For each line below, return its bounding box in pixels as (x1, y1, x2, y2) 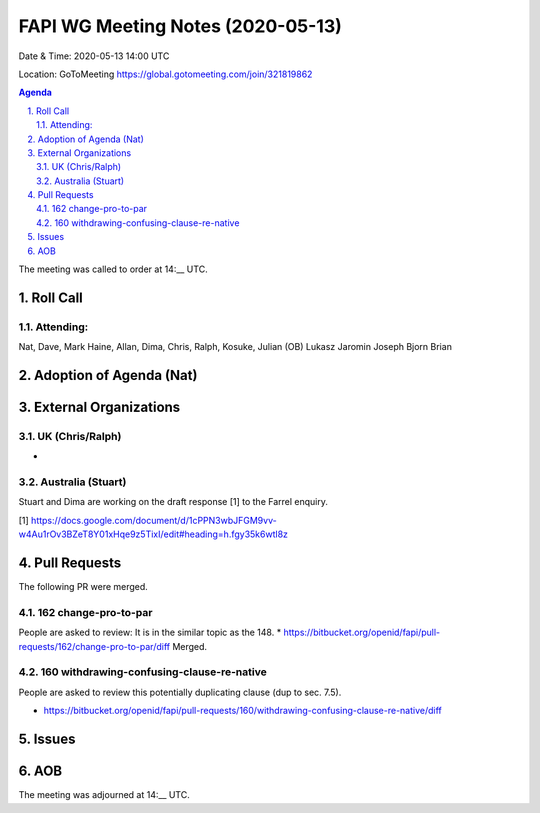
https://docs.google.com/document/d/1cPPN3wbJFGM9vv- (30, 514, 277, 526)
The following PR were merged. (18, 581, 149, 593)
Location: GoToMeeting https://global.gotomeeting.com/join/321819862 (18, 68, 313, 80)
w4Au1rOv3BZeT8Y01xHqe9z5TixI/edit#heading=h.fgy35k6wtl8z (18, 528, 289, 540)
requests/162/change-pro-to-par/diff (18, 640, 170, 652)
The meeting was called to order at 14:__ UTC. (18, 263, 209, 275)
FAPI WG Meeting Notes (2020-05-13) (18, 15, 342, 37)
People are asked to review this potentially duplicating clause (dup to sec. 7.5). (18, 686, 342, 698)
